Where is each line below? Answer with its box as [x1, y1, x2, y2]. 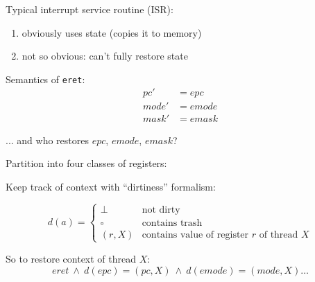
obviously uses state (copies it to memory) [22, 25, 202, 39]
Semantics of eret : [6, 71, 85, 86]
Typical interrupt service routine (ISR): [6, 2, 173, 16]
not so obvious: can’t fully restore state [22, 49, 188, 63]
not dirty [142, 204, 180, 215]
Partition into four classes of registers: [6, 156, 167, 170]
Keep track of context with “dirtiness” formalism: [6, 179, 216, 193]
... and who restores [6, 132, 90, 147]
